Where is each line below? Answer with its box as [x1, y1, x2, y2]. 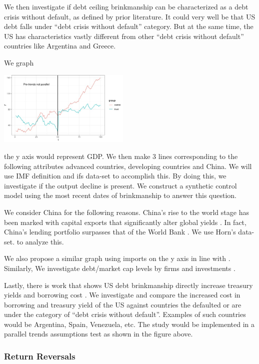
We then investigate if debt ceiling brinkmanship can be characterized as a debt [4, 1, 248, 11]
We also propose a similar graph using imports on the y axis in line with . [4, 253, 230, 263]
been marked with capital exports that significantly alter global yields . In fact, [4, 216, 246, 227]
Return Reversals [4, 349, 75, 362]
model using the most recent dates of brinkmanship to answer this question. [4, 190, 236, 200]
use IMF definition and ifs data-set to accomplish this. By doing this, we [4, 170, 226, 181]
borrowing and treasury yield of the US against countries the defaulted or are [4, 299, 241, 309]
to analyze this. [16, 236, 64, 246]
